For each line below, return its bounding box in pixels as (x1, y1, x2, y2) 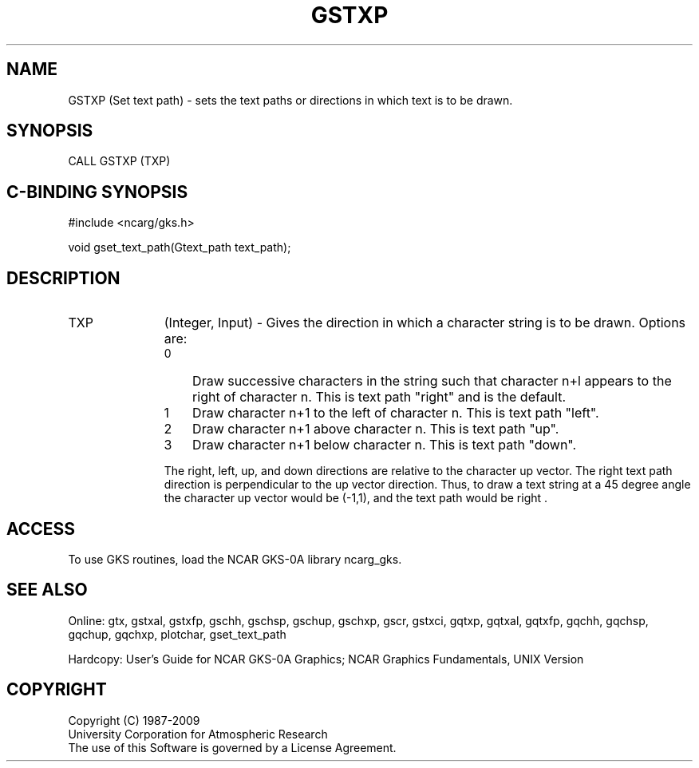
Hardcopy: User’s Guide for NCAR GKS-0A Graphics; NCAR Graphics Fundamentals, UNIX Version (68, 651, 584, 666)
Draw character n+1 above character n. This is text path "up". (192, 421, 559, 437)
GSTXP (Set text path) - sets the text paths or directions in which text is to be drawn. (68, 93, 513, 107)
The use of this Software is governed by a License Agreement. (68, 740, 397, 754)
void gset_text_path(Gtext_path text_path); (68, 240, 291, 255)
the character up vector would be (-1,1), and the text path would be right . (164, 491, 548, 505)
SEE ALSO (6, 580, 88, 600)
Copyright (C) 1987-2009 (68, 713, 200, 727)
